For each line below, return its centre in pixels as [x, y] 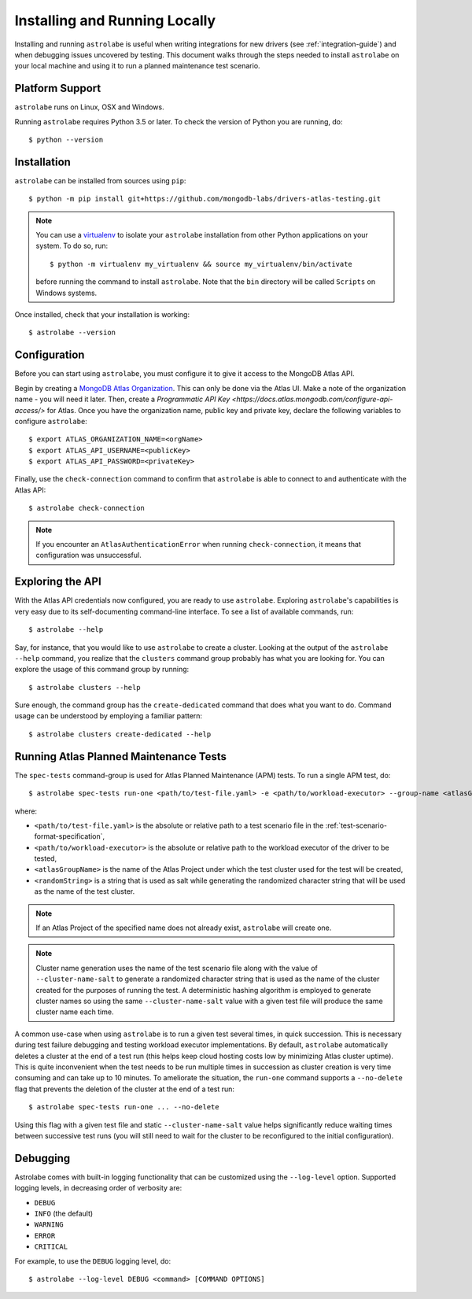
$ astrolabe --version [72, 333]
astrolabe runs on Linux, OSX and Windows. [89, 107]
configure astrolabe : [51, 421]
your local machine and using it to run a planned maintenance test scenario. [137, 66]
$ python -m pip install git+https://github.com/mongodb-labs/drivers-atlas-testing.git [205, 199]
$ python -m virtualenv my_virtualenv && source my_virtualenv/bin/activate [201, 264]
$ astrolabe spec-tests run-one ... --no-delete [124, 1107]
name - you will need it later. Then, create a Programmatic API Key [122, 399]
